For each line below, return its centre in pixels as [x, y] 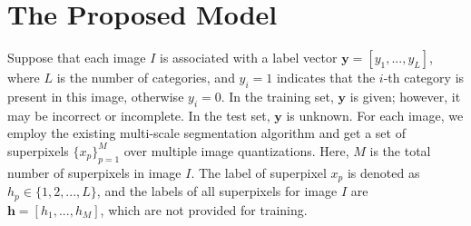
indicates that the [326, 78]
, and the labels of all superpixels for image [217, 191]
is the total [400, 150]
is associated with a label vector [249, 58]
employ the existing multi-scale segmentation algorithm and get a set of [206, 133]
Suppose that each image [77, 58]
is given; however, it [405, 96]
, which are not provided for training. [204, 209]
